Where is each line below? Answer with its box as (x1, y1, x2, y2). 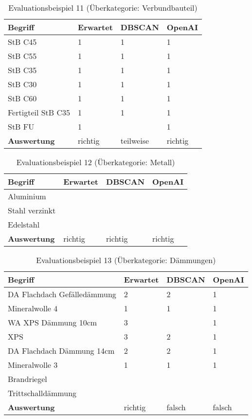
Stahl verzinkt (8, 205, 56, 216)
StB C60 (8, 93, 37, 104)
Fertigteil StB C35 (8, 107, 71, 118)
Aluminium (8, 190, 46, 202)
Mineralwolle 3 (8, 359, 58, 370)
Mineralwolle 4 (8, 303, 58, 314)
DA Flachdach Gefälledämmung (8, 288, 116, 300)
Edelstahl (8, 219, 40, 230)
